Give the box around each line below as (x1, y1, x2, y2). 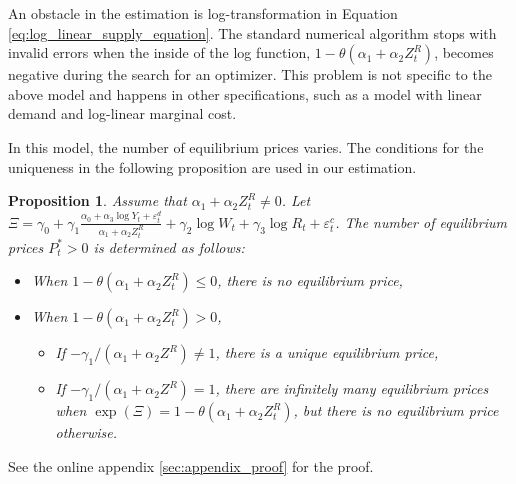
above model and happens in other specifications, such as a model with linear (8, 83, 482, 104)
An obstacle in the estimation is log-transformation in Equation (8, 3, 398, 23)
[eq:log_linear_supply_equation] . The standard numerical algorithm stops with (8, 22, 497, 43)
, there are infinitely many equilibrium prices (215, 378, 489, 399)
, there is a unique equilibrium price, (215, 342, 439, 363)
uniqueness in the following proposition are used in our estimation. (8, 156, 417, 177)
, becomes (434, 42, 494, 63)
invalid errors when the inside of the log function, (8, 42, 311, 63)
